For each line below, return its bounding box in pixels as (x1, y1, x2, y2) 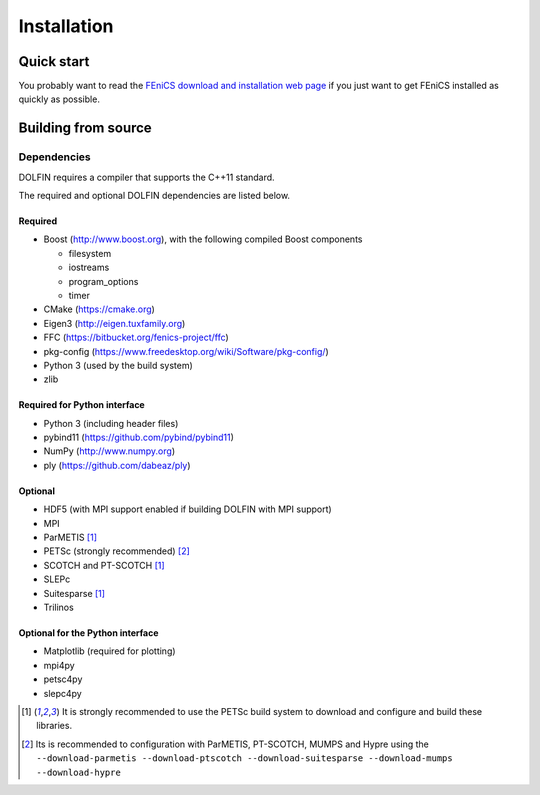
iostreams (68, 261, 110, 274)
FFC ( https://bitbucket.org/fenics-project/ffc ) (43, 331, 229, 344)
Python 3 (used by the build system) (43, 359, 194, 371)
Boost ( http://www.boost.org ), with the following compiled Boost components (43, 233, 363, 245)
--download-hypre (36, 766, 122, 778)
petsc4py (43, 673, 83, 685)
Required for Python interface (18, 399, 145, 411)
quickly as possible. (18, 93, 100, 105)
